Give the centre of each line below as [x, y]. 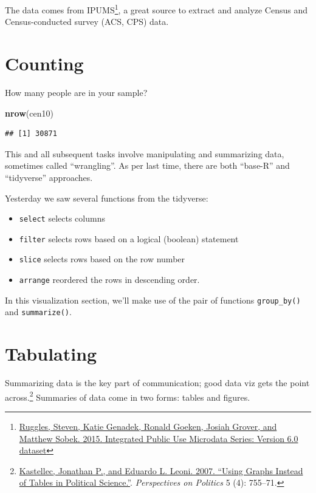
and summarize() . [38, 312]
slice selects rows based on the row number [102, 259]
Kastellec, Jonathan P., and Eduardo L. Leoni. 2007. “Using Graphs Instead [161, 470]
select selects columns [62, 218]
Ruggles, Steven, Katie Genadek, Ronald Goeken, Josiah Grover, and [148, 427]
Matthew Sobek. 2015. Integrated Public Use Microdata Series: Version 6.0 [159, 438]
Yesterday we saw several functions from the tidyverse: [107, 198]
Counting [44, 63]
